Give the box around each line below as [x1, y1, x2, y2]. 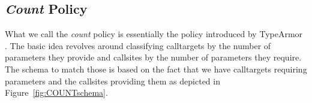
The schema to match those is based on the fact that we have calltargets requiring [5, 62, 307, 75]
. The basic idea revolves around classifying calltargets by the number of [5, 39, 271, 51]
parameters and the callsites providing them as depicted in [5, 74, 220, 87]
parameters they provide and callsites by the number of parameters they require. [5, 51, 302, 63]
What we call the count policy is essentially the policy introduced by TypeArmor [5, 28, 303, 40]
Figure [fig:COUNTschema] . [5, 86, 108, 99]
